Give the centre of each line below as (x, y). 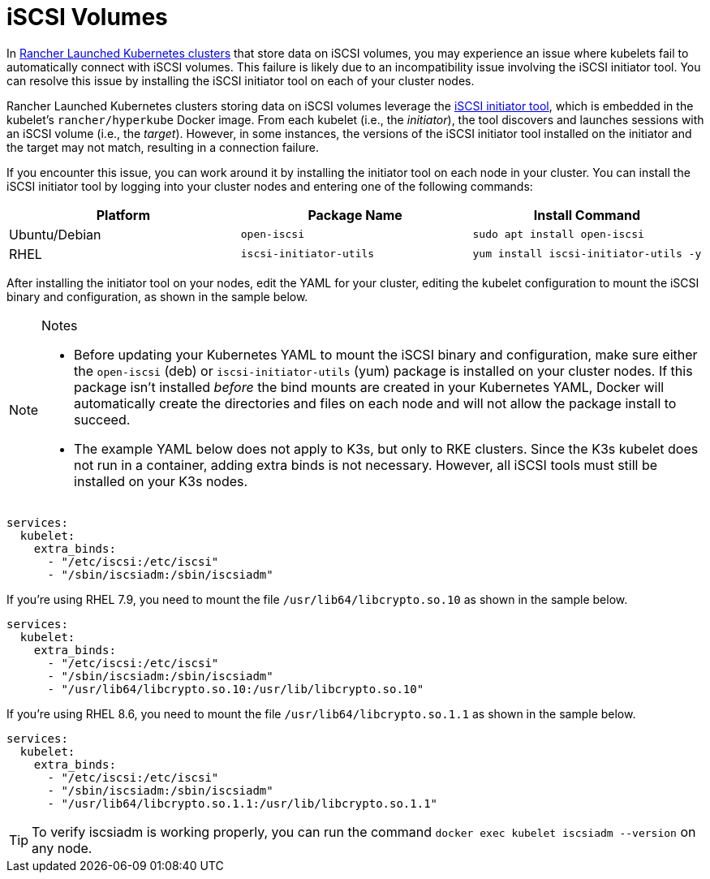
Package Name (355, 215)
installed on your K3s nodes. (161, 481)
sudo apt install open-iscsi (558, 235)
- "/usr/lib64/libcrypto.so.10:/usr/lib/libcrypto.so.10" (236, 689)
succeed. (102, 419)
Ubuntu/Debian (55, 234)
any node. (62, 848)
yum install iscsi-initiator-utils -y (587, 254)
